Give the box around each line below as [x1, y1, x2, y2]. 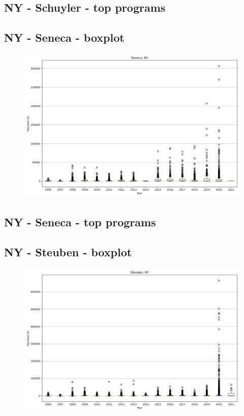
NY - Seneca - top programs [4, 214, 156, 230]
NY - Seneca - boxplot [4, 29, 125, 45]
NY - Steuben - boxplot [4, 244, 132, 260]
